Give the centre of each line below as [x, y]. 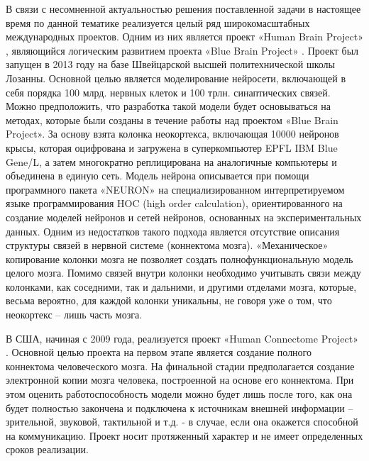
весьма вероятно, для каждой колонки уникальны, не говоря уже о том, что [169, 300]
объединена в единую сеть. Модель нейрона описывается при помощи [158, 176]
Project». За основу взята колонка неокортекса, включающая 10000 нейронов [172, 134]
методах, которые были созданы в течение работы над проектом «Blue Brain [172, 120]
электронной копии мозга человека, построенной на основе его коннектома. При [180, 380]
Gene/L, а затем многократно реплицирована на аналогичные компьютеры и [171, 161]
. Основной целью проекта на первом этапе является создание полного [159, 352]
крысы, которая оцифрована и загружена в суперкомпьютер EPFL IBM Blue [172, 147]
